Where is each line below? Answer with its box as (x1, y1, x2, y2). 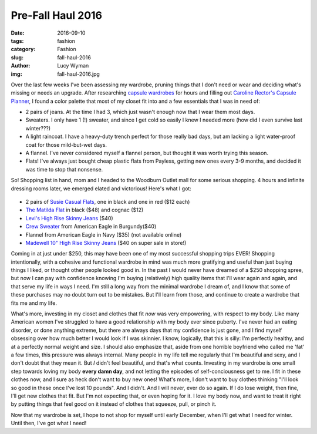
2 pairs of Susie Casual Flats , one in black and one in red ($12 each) (25, 198, 190, 205)
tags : (11, 37, 24, 44)
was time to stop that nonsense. (25, 166, 103, 173)
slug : (11, 53, 23, 61)
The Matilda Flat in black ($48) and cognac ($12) (25, 206, 144, 214)
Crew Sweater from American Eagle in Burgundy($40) (25, 223, 157, 230)
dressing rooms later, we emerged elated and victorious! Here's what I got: (11, 185, 192, 192)
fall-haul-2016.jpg (57, 70, 100, 78)
